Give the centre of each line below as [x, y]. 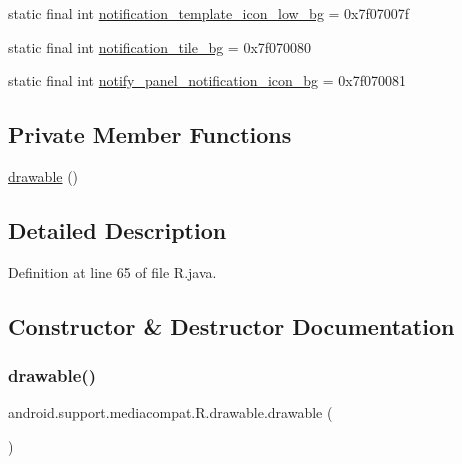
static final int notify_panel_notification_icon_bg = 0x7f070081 [207, 80]
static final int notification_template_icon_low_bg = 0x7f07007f [209, 13]
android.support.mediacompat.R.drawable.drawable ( [170, 412]
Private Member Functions [150, 134]
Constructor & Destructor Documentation [231, 325]
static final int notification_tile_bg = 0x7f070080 [160, 46]
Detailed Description [117, 229]
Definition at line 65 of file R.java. [112, 271]
